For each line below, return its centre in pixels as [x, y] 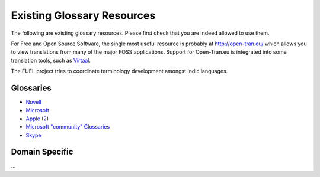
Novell [33, 102]
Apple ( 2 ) [37, 119]
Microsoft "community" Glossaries [68, 127]
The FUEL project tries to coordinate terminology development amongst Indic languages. [119, 71]
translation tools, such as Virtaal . [51, 60]
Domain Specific [42, 152]
